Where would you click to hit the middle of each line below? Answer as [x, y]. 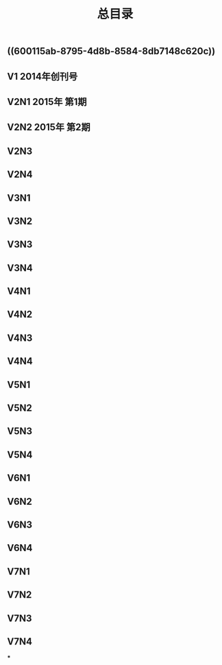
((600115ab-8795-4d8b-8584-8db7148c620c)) [111, 51]
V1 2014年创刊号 [42, 76]
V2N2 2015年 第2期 [49, 127]
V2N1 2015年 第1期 [47, 101]
